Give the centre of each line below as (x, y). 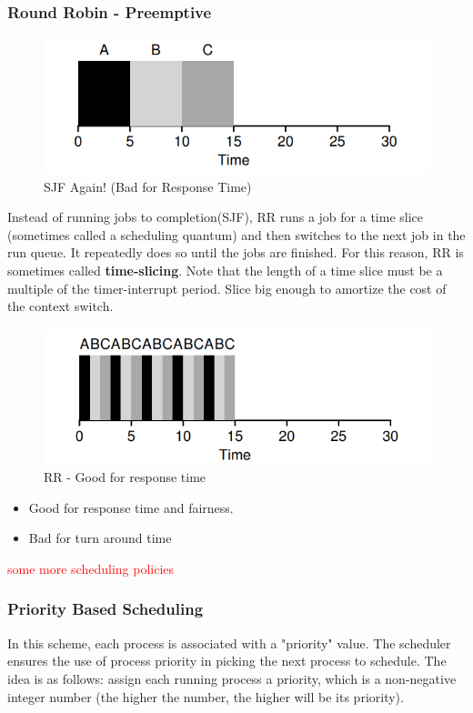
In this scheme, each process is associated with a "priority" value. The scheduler (229, 643)
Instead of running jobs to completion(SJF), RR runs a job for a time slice (216, 217)
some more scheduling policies (91, 568)
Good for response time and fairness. (131, 507)
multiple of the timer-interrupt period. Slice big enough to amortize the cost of (227, 288)
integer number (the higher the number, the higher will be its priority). (206, 696)
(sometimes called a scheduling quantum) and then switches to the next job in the (236, 234)
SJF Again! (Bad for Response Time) (148, 186)
